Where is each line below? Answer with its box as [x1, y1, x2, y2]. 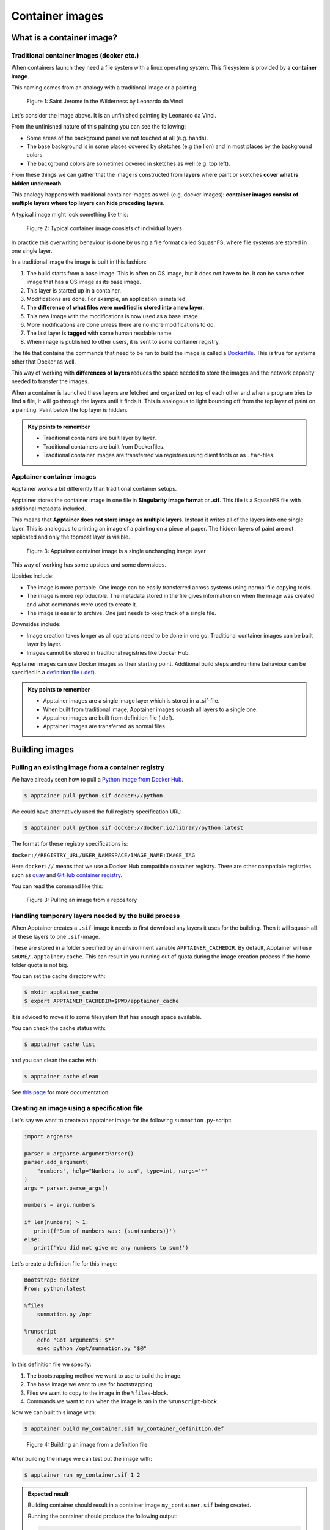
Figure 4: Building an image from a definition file [26, 1441, 148, 1449]
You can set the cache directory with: [11, 972, 106, 980]
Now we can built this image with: [11, 1409, 97, 1416]
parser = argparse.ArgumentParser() [24, 1151, 134, 1157]
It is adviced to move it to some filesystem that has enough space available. [11, 1013, 202, 1020]
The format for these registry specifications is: [11, 840, 128, 848]
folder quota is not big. [11, 961, 68, 969]
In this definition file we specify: [11, 1360, 92, 1368]
